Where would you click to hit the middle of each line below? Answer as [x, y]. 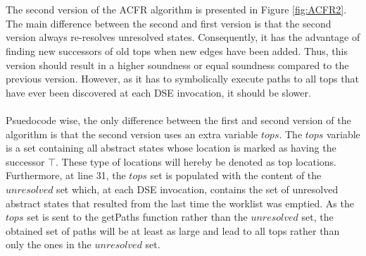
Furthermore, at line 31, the [66, 175]
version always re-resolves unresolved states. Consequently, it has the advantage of [183, 37]
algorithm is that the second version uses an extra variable [132, 134]
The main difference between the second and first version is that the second [169, 23]
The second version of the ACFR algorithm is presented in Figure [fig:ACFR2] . [176, 10]
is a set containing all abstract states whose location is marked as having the [171, 148]
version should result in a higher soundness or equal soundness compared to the [177, 65]
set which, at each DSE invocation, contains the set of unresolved [197, 189]
